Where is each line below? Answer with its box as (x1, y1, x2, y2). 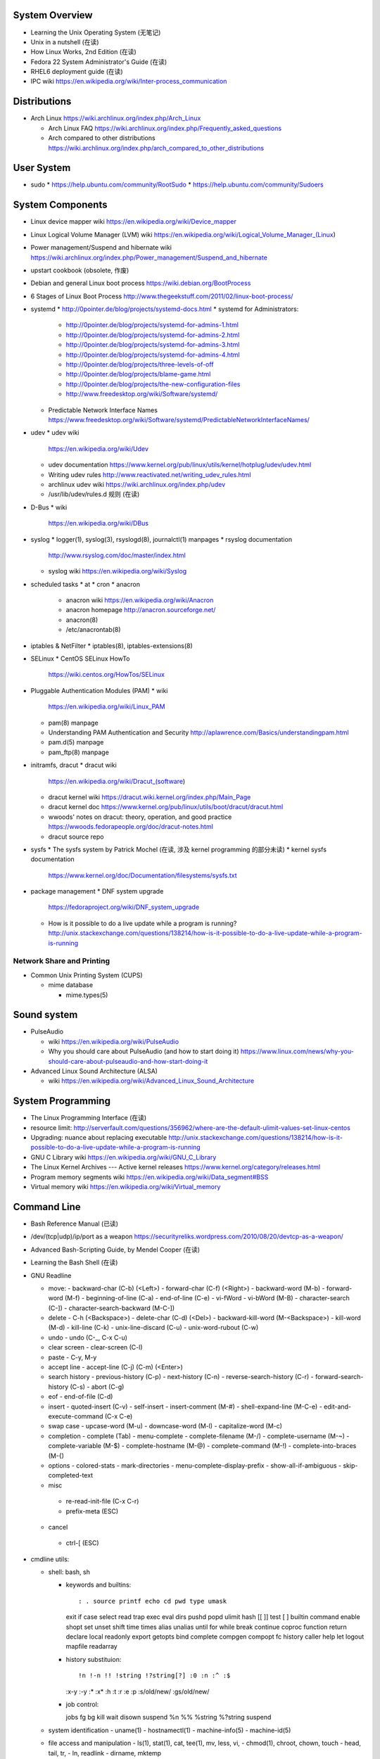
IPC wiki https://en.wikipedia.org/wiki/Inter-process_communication (30, 77, 227, 86)
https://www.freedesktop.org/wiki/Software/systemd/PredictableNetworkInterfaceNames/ (48, 416, 310, 424)
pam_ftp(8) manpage (48, 748, 109, 756)
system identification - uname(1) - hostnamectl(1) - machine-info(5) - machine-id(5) (48, 1726, 291, 1734)
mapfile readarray (65, 1642, 118, 1651)
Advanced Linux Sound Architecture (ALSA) (30, 1067, 158, 1076)
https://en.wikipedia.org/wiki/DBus (48, 519, 149, 528)
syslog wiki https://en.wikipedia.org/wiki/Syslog (48, 567, 186, 576)
